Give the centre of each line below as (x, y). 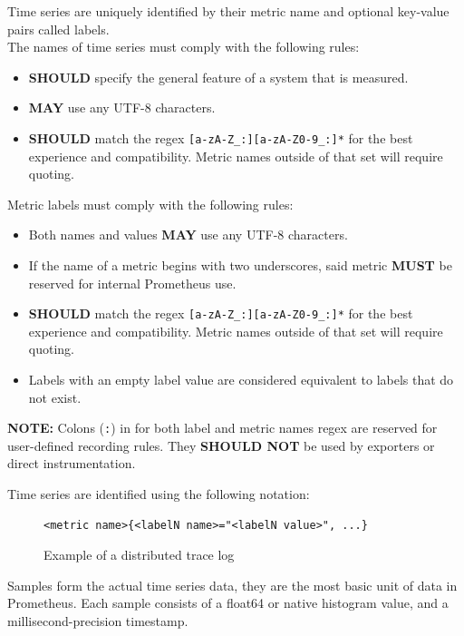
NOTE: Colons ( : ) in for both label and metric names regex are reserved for (222, 428)
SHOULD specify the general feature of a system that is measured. (218, 77)
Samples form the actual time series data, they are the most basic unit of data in (232, 585)
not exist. (55, 397)
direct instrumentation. (72, 463)
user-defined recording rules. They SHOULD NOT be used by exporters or (221, 445)
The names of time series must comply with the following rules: (184, 47)
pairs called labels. (58, 29)
